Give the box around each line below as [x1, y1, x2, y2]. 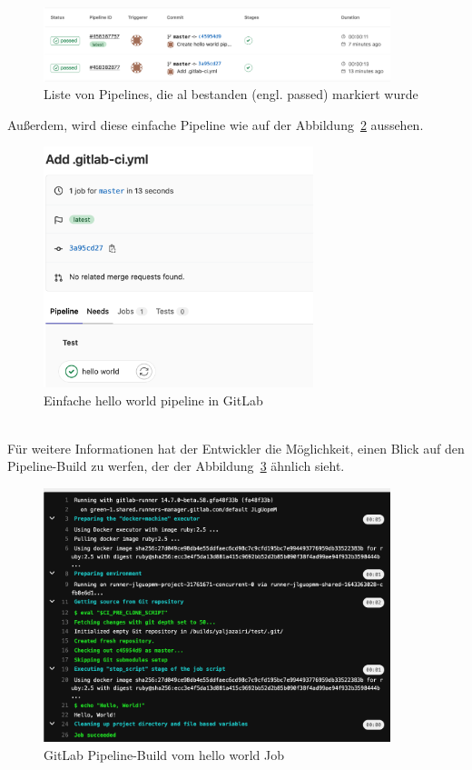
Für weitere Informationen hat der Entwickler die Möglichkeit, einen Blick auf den [7, 438, 465, 457]
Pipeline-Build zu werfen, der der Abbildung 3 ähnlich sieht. [7, 456, 345, 475]
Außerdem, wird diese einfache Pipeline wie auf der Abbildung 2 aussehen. [7, 115, 424, 134]
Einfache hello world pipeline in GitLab [44, 390, 263, 409]
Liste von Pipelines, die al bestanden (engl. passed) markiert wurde [44, 85, 418, 104]
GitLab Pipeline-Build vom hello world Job [44, 745, 285, 764]
